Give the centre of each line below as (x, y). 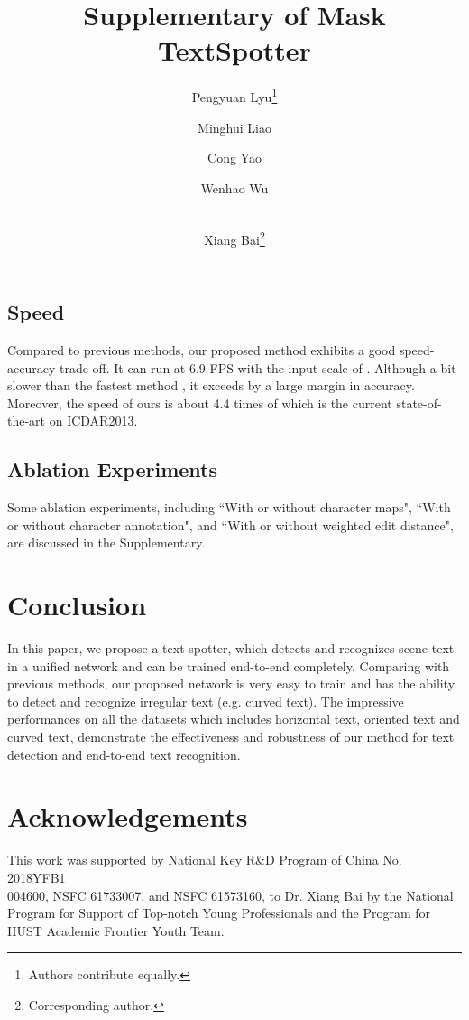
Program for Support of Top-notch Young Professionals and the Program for (219, 913)
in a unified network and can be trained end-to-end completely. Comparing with (229, 665)
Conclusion (77, 605)
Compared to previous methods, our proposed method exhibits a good (202, 350)
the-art (27, 421)
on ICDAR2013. (93, 421)
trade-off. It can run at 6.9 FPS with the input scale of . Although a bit (257, 367)
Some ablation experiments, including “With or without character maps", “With (229, 507)
